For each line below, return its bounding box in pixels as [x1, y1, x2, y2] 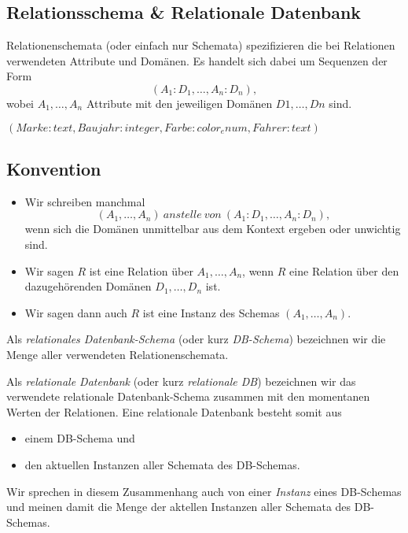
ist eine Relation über [89, 262, 193, 279]
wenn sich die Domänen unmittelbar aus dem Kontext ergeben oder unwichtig [24, 220, 401, 237]
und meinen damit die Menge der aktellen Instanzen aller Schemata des [6, 498, 351, 515]
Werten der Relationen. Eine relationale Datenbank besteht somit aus [6, 403, 342, 420]
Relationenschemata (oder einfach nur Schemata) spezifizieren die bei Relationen [6, 37, 395, 54]
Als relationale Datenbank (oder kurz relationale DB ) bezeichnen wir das [6, 372, 356, 389]
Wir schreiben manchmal [24, 193, 145, 209]
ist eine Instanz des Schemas [142, 304, 280, 320]
